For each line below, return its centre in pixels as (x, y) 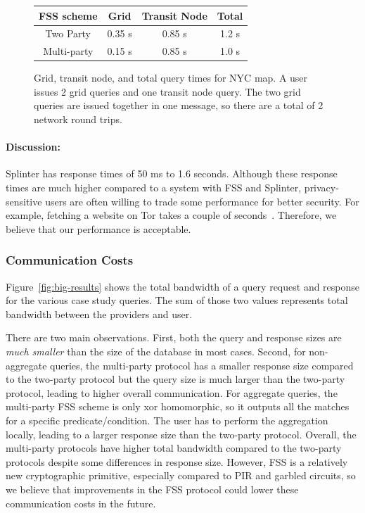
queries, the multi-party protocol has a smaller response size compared (202, 365)
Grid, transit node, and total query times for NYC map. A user (171, 78)
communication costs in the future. (81, 503)
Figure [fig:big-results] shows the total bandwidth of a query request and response (183, 286)
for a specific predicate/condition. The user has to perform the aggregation (167, 420)
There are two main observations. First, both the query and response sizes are (174, 337)
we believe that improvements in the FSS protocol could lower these (152, 489)
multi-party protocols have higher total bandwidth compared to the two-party (174, 448)
